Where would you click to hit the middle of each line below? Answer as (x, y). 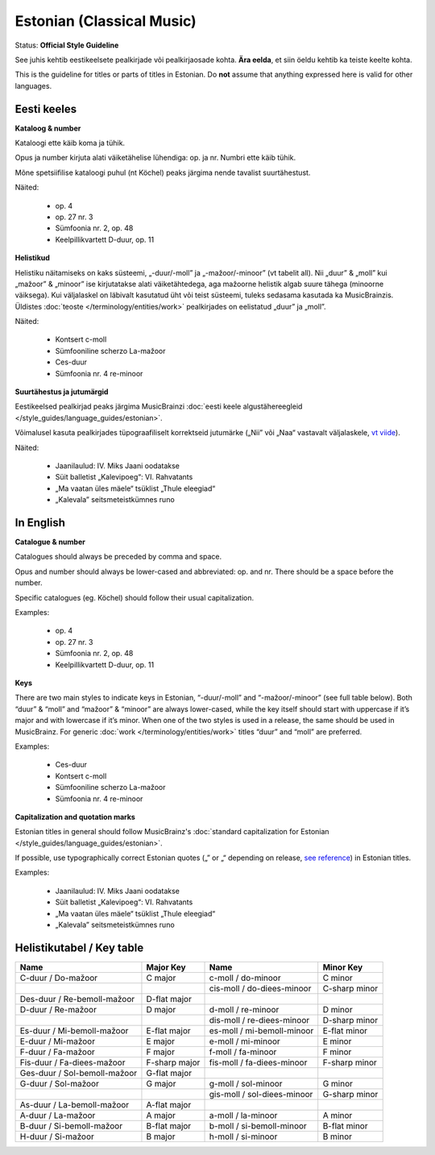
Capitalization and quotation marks (75, 816)
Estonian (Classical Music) (106, 21)
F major (160, 1052)
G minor (338, 1083)
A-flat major (169, 1104)
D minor (338, 1009)
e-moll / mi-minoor (245, 1041)
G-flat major (169, 1073)
